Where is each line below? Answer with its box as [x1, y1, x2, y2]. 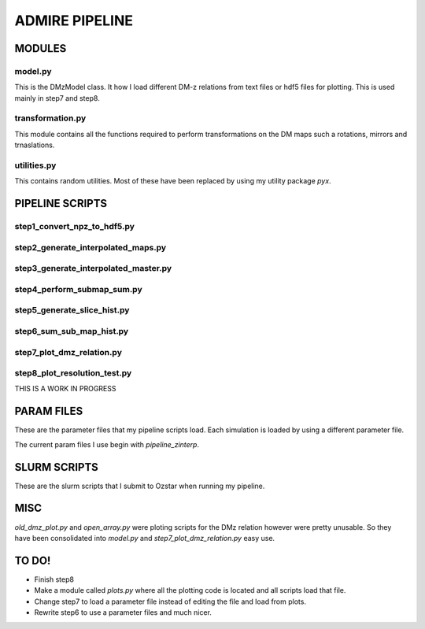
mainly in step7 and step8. [14, 93, 100, 102]
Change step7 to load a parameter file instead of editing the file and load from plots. [34, 597, 307, 606]
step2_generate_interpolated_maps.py [14, 242, 167, 253]
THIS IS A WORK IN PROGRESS [14, 384, 116, 394]
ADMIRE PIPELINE [14, 12, 134, 29]
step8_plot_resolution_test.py [14, 368, 132, 379]
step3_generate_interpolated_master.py [14, 263, 172, 274]
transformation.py [14, 113, 87, 124]
